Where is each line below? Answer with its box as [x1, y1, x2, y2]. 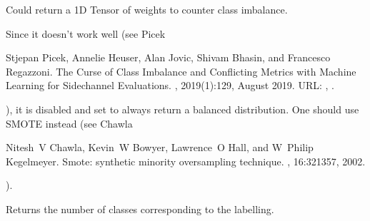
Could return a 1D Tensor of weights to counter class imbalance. [6, 2, 288, 16]
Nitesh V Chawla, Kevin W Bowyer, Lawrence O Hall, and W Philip [6, 140, 314, 155]
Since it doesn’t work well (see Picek [6, 26, 166, 41]
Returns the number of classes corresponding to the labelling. [6, 201, 274, 216]
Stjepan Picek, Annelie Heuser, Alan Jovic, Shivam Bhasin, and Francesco [6, 50, 331, 65]
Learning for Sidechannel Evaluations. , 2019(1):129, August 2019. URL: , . [6, 78, 334, 93]
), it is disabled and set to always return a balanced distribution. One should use [6, 101, 359, 116]
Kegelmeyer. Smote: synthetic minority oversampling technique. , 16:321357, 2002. [6, 153, 366, 168]
